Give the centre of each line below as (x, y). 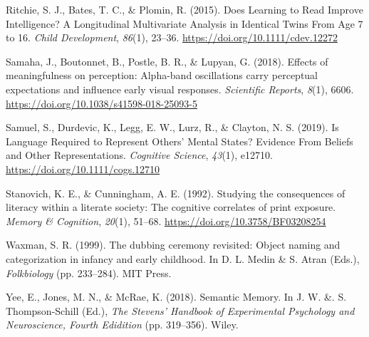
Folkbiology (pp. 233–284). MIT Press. (89, 273)
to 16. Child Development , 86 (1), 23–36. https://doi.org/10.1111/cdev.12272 (172, 37)
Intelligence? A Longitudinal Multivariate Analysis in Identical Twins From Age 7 (184, 23)
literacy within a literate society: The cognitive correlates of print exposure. (171, 207)
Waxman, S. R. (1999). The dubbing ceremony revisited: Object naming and (173, 245)
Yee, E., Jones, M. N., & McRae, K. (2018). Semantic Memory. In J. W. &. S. (176, 297)
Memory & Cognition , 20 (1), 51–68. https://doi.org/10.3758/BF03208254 (166, 221)
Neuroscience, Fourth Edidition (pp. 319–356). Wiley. (122, 325)
